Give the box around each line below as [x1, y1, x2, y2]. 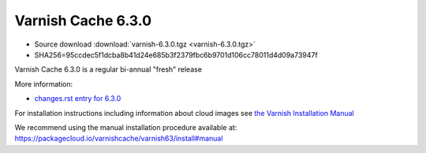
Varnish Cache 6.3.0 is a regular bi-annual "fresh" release [14, 65, 203, 74]
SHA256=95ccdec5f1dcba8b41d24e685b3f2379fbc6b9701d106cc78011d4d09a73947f [34, 50, 319, 59]
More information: [14, 79, 73, 88]
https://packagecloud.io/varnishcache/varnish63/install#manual [14, 134, 223, 144]
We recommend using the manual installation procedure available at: [14, 122, 237, 132]
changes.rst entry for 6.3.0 [34, 94, 121, 103]
